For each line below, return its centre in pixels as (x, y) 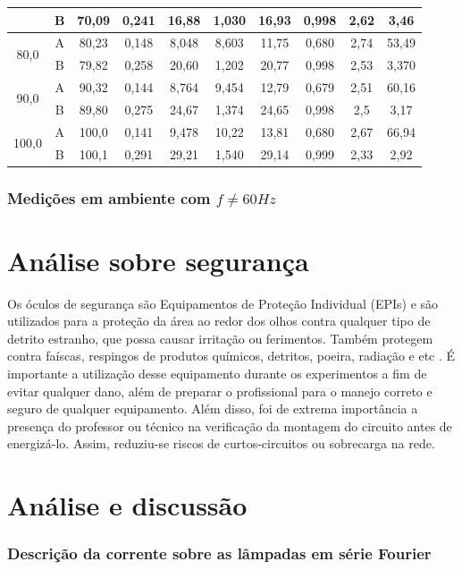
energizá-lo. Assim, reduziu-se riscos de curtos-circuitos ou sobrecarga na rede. (221, 443)
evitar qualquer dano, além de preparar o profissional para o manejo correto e (220, 391)
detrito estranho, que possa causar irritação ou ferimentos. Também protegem (220, 338)
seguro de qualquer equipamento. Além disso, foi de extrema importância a (213, 408)
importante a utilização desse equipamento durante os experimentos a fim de (217, 373)
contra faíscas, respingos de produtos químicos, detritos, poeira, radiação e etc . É (231, 356)
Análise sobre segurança (158, 260)
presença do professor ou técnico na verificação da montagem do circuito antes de (230, 425)
